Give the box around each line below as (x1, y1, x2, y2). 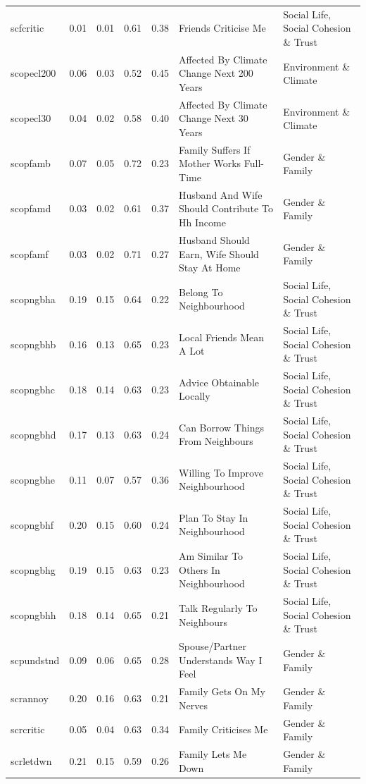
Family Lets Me (179, 747, 247, 761)
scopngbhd (11, 427, 56, 441)
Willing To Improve (179, 465, 263, 479)
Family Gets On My (179, 684, 265, 699)
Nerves (179, 697, 208, 712)
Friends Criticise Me (179, 20, 266, 35)
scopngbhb (11, 336, 56, 351)
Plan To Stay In (179, 510, 248, 525)
